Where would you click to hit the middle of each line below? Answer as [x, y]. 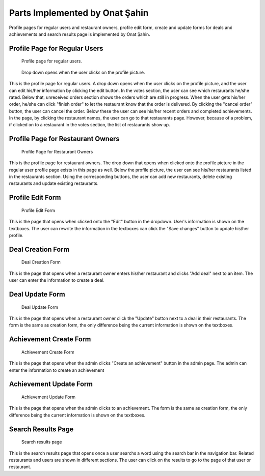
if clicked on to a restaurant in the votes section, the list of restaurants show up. [90, 125]
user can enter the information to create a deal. [57, 280]
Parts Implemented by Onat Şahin [79, 13]
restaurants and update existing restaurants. [54, 183]
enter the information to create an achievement [57, 370]
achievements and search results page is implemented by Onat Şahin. [80, 34]
